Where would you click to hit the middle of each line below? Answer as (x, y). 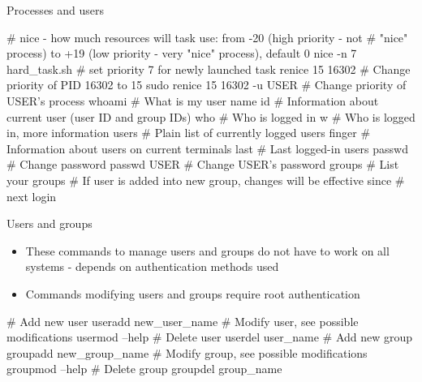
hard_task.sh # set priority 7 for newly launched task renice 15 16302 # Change (209, 69)
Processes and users (56, 10)
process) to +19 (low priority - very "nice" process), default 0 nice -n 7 (182, 53)
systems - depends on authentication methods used (152, 266)
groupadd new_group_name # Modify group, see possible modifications (187, 352)
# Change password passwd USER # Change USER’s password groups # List (203, 164)
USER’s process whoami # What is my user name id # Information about (193, 100)
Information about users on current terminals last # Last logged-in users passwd (207, 148)
